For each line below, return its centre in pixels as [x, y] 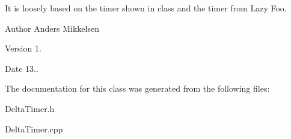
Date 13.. [22, 68]
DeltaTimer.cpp [34, 129]
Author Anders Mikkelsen [52, 28]
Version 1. [23, 48]
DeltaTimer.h [30, 108]
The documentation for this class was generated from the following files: [137, 88]
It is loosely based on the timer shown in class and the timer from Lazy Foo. [146, 8]
